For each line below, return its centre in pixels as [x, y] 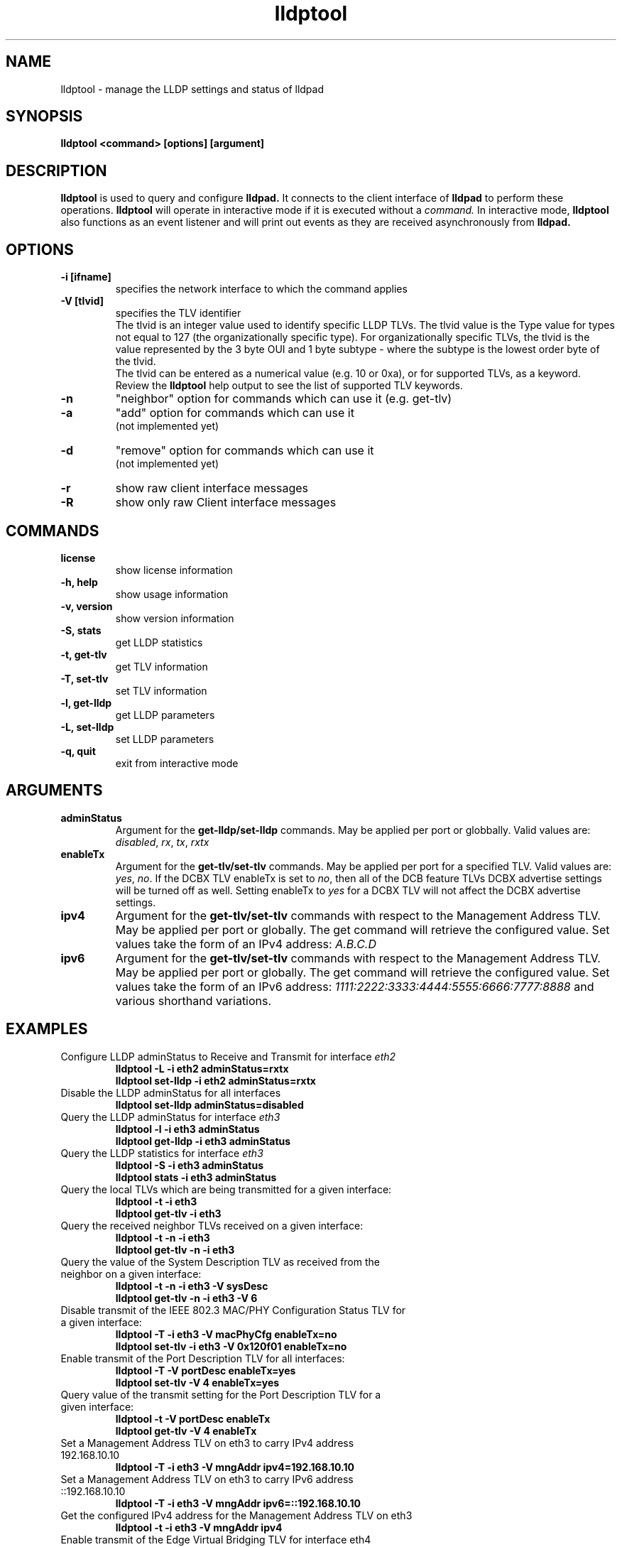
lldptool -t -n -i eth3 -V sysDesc [192, 1286]
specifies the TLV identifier [178, 313]
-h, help [79, 582]
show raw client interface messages [212, 488]
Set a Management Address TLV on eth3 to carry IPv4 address [207, 1443]
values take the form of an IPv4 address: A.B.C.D [246, 944]
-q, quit [78, 751]
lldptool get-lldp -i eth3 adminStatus [203, 1141]
